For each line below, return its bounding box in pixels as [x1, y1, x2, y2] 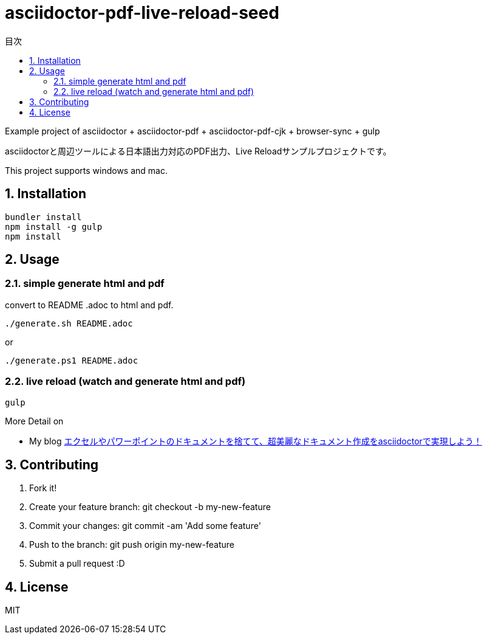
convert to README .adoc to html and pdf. [5, 299, 174, 310]
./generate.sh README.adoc [5, 318, 133, 328]
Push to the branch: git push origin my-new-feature [29, 539, 234, 550]
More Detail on [5, 415, 64, 426]
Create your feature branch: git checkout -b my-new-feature [29, 502, 271, 513]
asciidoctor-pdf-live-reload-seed [5, 2, 279, 23]
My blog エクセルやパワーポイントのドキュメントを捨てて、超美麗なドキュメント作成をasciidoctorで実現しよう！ [29, 435, 482, 446]
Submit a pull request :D [29, 558, 125, 569]
